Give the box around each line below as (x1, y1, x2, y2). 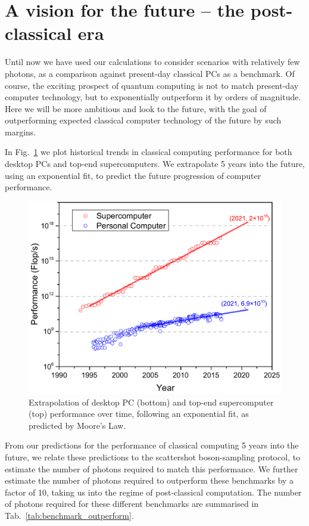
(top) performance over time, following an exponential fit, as (29, 407, 249, 420)
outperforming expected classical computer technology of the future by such (5, 114, 282, 126)
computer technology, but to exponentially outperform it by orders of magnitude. (5, 91, 301, 103)
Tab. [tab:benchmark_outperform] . (5, 509, 134, 521)
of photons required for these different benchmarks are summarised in (5, 497, 259, 510)
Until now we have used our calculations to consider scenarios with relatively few (5, 55, 300, 68)
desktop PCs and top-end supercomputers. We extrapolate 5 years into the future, (5, 157, 305, 170)
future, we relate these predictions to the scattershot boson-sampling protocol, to (5, 450, 301, 463)
